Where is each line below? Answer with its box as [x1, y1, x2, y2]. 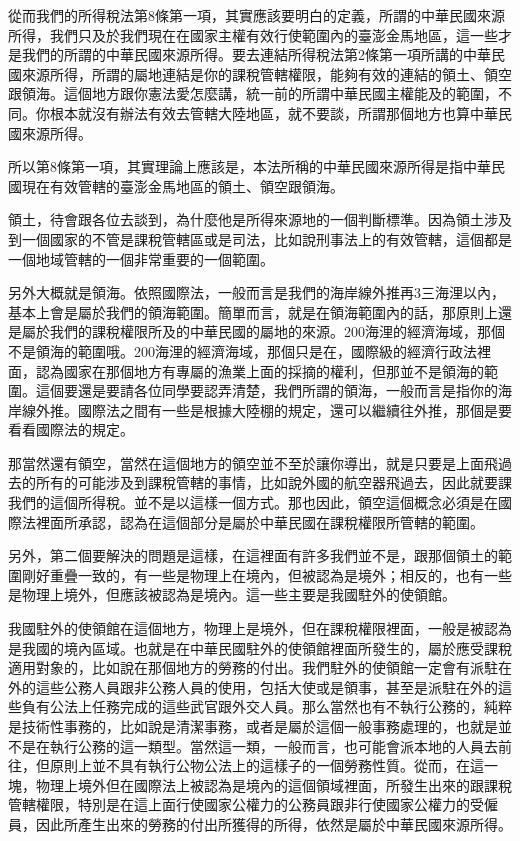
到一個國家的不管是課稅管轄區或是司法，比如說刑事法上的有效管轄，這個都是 [8, 228, 512, 249]
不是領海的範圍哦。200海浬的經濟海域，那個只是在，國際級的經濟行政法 [8, 340, 477, 361]
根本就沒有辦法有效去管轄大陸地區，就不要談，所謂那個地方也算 [49, 102, 470, 123]
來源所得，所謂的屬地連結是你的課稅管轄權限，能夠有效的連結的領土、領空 [21, 63, 512, 84]
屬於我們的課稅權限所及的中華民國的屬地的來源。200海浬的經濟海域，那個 [21, 321, 505, 342]
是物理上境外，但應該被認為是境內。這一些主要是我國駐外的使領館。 [8, 584, 456, 605]
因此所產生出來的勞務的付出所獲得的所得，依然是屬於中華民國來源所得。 [35, 813, 512, 834]
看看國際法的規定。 [8, 419, 134, 440]
